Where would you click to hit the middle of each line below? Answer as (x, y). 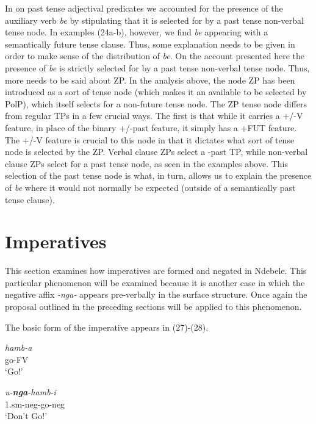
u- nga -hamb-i (31, 391)
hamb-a (19, 347)
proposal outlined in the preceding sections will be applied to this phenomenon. (153, 306)
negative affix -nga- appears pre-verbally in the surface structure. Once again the (156, 294)
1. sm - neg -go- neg (35, 404)
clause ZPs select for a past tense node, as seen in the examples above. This (147, 163)
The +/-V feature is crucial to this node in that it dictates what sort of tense (150, 139)
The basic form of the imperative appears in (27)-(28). (107, 327)
